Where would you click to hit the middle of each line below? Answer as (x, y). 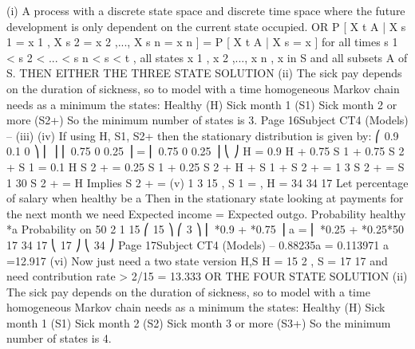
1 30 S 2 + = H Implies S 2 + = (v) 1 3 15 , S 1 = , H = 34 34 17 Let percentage (207, 182)
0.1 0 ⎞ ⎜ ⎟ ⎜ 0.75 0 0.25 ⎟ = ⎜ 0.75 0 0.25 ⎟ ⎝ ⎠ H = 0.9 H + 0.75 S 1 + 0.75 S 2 (206, 151)
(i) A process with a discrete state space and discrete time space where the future (206, 10)
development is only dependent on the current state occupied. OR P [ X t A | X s (206, 26)
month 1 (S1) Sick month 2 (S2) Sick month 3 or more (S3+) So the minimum (199, 322)
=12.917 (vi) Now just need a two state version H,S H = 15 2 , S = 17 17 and (197, 260)
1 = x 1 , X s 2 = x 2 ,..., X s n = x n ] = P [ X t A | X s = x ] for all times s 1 (202, 42)
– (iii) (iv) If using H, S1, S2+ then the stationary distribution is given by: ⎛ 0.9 (203, 135)
